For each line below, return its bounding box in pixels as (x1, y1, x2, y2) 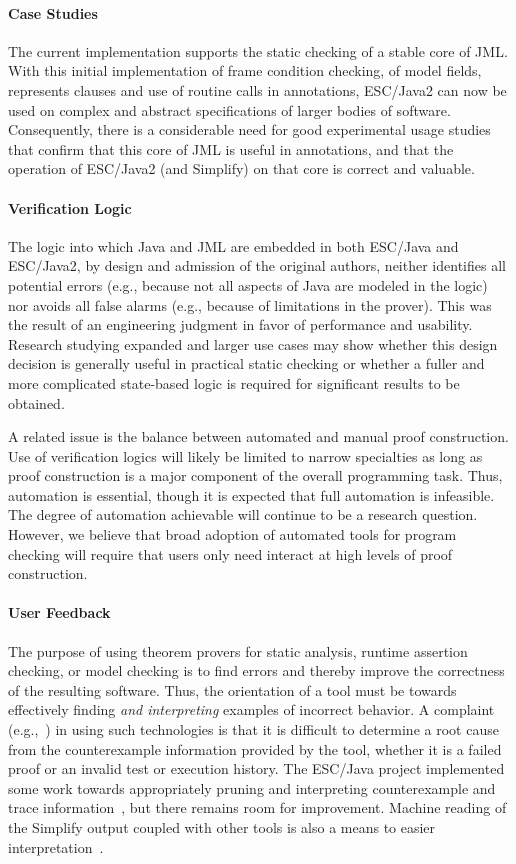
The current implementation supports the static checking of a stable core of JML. (8, 40, 508, 61)
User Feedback (8, 602, 111, 623)
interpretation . (8, 836, 104, 857)
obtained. (8, 392, 65, 413)
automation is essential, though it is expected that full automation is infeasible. (8, 484, 495, 505)
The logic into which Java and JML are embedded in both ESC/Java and (8, 235, 459, 256)
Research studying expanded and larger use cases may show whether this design (8, 333, 498, 354)
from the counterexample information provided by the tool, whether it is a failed (8, 738, 502, 759)
